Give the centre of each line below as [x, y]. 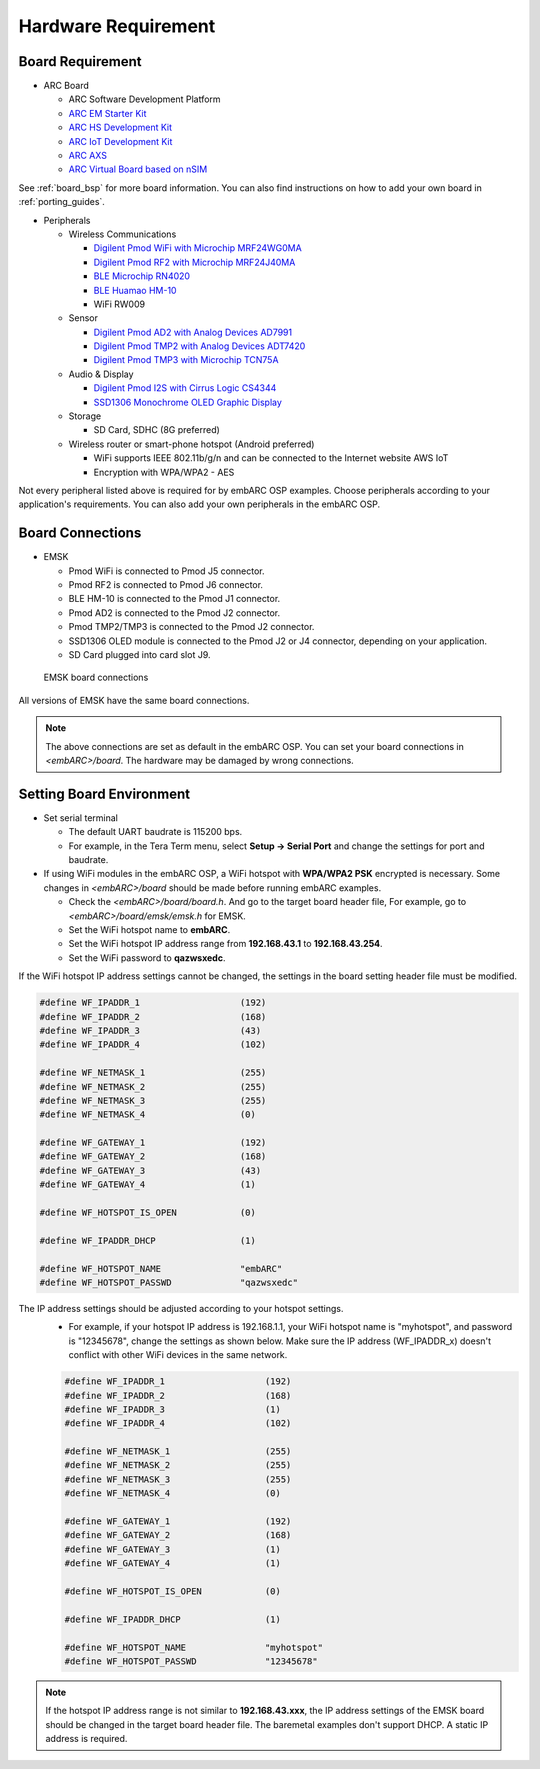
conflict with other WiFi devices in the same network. [178, 1355]
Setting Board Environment [104, 793]
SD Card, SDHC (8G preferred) [156, 430]
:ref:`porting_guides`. [61, 202]
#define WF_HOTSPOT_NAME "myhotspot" [194, 1647]
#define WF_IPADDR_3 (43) [150, 1030]
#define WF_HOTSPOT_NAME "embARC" [161, 1268]
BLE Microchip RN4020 [141, 276]
